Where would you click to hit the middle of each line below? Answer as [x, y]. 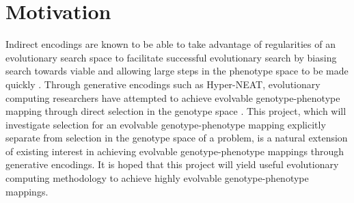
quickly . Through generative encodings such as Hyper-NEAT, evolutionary [163, 84]
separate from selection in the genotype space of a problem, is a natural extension [177, 138]
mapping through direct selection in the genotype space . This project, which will [176, 111]
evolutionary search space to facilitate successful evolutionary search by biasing [171, 57]
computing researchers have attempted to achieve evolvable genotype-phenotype [173, 97]
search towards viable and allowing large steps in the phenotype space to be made [177, 71]
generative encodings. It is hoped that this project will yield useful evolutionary [172, 164]
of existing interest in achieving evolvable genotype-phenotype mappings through [175, 151]
